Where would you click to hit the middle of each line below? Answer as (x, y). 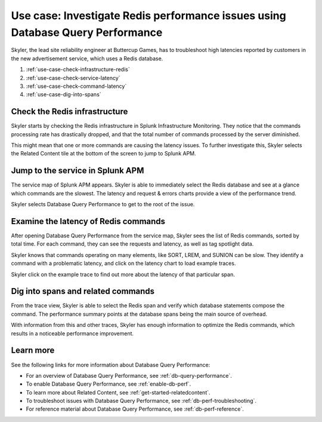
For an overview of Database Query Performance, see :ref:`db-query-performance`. (129, 375)
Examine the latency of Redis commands (88, 221)
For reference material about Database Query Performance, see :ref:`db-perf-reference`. (135, 409)
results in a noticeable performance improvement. (72, 333)
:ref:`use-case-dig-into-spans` (64, 94)
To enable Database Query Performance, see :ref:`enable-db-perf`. (109, 384)
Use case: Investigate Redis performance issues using (148, 16)
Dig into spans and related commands (83, 291)
